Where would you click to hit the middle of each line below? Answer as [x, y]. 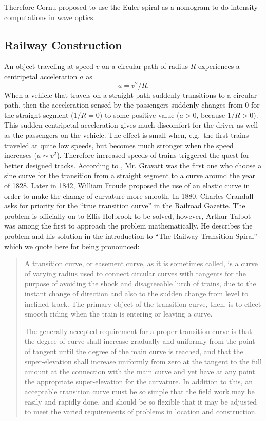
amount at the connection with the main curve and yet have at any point [140, 371]
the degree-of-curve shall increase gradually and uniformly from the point [140, 341]
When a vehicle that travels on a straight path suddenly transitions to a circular [131, 94]
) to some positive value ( [139, 115]
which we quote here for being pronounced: [72, 246]
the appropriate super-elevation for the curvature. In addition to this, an [138, 381]
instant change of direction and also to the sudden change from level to [136, 293]
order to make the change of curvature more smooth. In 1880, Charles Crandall [129, 195]
